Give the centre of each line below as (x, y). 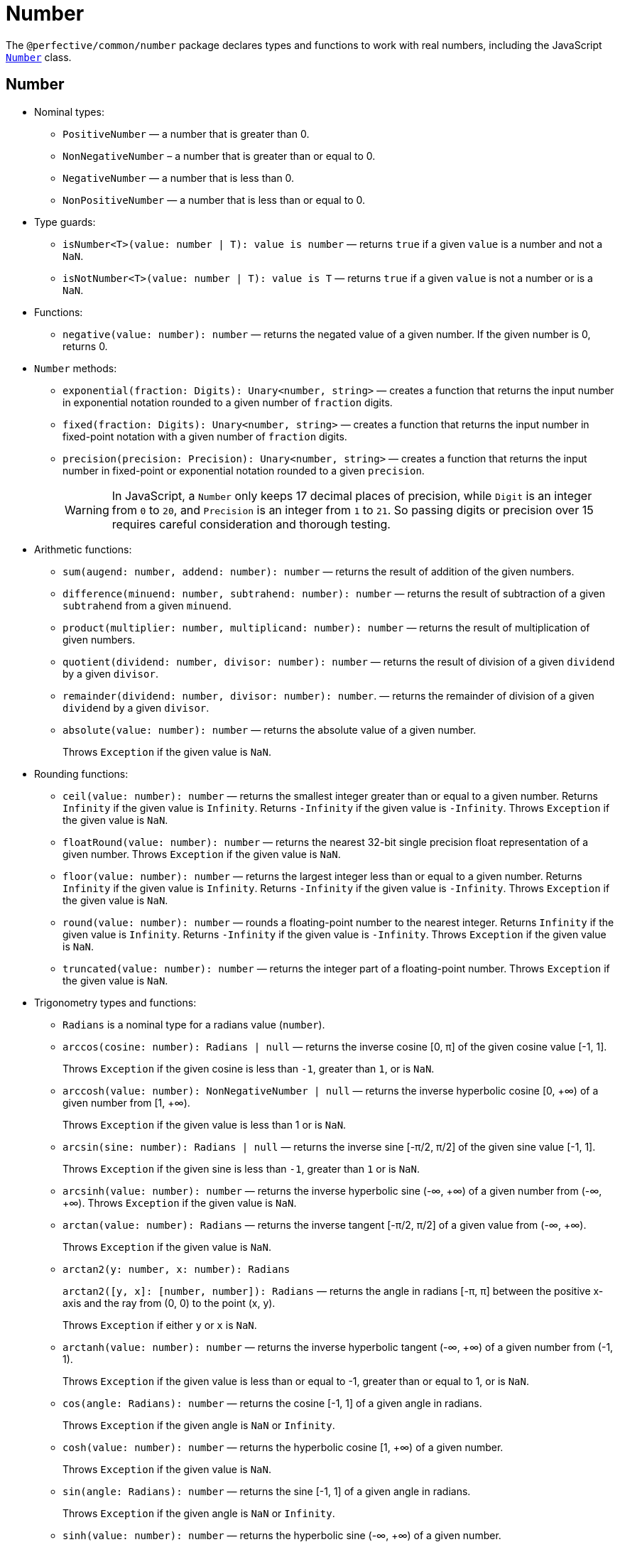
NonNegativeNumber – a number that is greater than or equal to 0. (219, 156)
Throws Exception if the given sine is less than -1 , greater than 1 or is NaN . (241, 1168)
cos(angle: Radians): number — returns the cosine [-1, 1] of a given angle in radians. (272, 1403)
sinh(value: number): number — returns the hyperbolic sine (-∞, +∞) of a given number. (282, 1535)
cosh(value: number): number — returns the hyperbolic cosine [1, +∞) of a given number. (283, 1447)
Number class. (39, 57)
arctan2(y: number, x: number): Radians (176, 1269)
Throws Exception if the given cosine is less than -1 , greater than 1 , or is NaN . (249, 1068)
